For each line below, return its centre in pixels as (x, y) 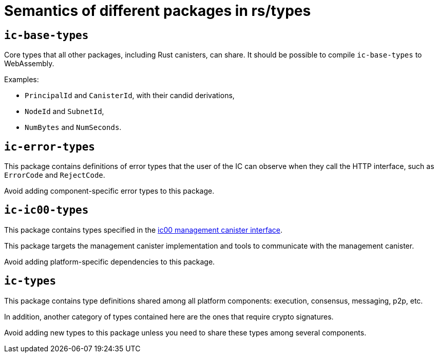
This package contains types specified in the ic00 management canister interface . (143, 230)
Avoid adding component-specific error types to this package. (109, 191)
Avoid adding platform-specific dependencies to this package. (110, 261)
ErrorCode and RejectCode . (55, 175)
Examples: (22, 80)
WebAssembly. (29, 64)
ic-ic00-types (46, 210)
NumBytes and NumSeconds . (73, 127)
